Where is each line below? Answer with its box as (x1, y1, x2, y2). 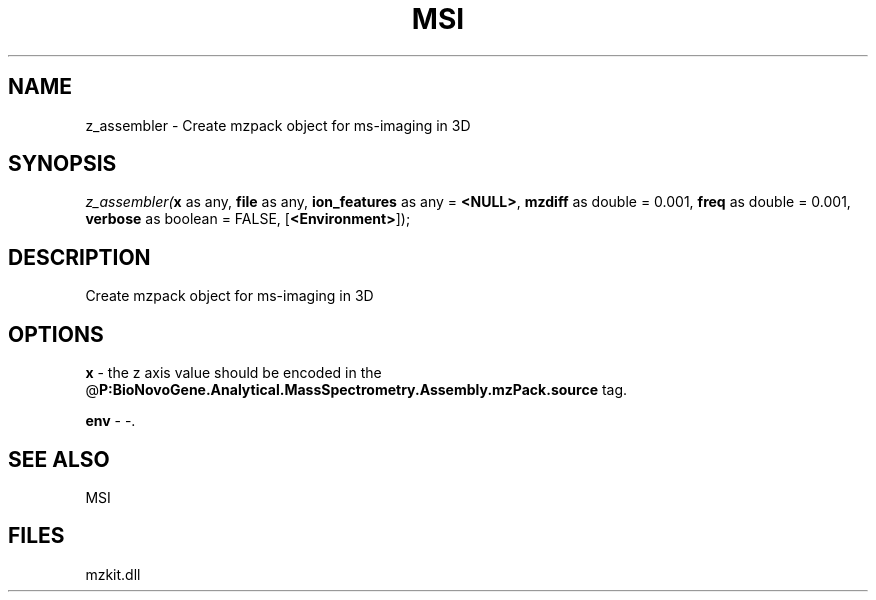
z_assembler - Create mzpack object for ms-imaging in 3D (85, 116, 471, 134)
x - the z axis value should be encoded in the (85, 364, 382, 382)
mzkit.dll (85, 565, 141, 583)
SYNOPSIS (8, 151, 117, 177)
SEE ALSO (8, 446, 110, 472)
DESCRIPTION (8, 244, 151, 270)
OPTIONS (8, 321, 104, 347)
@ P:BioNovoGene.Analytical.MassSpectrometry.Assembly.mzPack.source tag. (85, 381, 628, 399)
